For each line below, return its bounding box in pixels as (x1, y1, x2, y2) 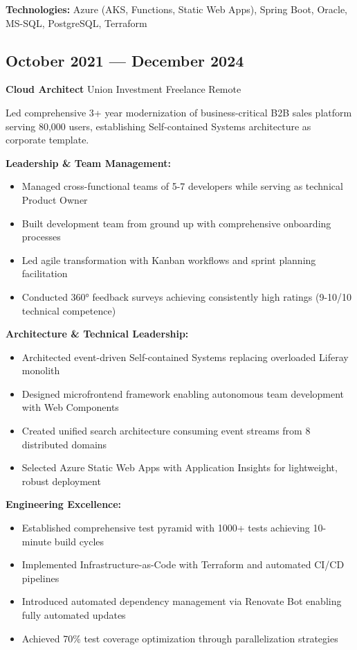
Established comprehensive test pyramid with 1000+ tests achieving (21, 520, 310, 535)
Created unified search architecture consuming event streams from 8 (21, 423, 311, 438)
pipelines (21, 570, 59, 585)
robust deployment (21, 473, 101, 488)
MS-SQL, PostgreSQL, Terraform (6, 15, 147, 30)
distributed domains (21, 437, 107, 451)
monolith (21, 363, 60, 378)
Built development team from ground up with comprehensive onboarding (21, 216, 331, 230)
